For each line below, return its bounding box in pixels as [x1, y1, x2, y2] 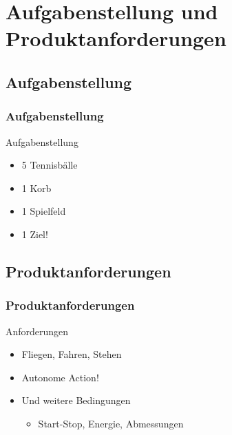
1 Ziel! [21, 226, 48, 241]
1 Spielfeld [21, 204, 66, 218]
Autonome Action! [21, 370, 99, 384]
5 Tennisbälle [21, 158, 78, 172]
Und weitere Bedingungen [21, 393, 131, 407]
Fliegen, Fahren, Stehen [21, 347, 122, 361]
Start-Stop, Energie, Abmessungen [38, 416, 184, 430]
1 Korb [21, 180, 52, 195]
